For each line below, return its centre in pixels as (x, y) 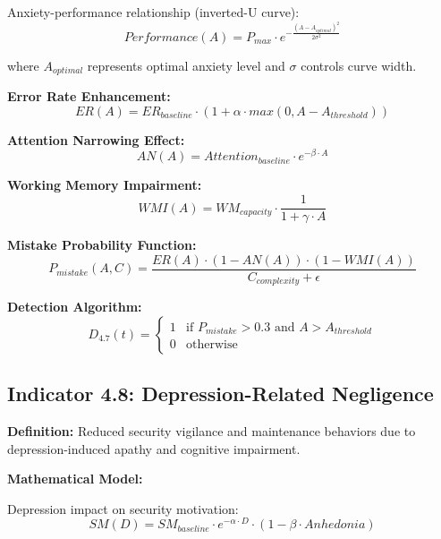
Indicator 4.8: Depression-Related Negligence (220, 394)
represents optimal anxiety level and (186, 65)
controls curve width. (359, 65)
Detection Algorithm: (75, 307)
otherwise (212, 345)
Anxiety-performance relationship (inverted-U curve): (153, 12)
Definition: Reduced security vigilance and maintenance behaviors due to (212, 431)
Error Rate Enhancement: (89, 96)
